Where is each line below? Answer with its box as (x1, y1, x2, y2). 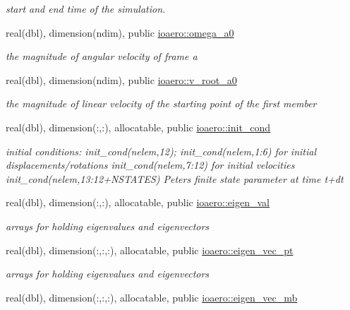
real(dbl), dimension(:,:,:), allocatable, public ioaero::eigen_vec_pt (6, 242, 294, 257)
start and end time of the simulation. (6, 1, 166, 16)
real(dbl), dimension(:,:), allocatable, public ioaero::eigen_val (6, 195, 270, 210)
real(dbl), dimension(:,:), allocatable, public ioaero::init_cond (6, 119, 271, 134)
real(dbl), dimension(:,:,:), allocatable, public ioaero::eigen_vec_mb (6, 290, 298, 304)
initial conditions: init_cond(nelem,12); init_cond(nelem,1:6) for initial (6, 143, 317, 158)
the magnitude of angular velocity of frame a (6, 49, 198, 64)
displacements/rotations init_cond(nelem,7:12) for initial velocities (6, 157, 295, 172)
